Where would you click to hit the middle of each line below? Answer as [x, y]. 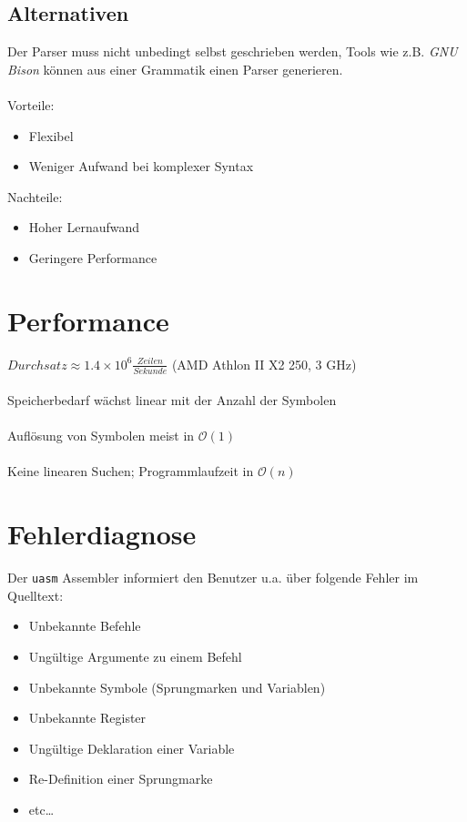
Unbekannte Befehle [85, 626]
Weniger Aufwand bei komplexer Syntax [141, 166]
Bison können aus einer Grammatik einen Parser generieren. [175, 69]
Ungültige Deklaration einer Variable [132, 748]
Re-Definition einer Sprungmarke [121, 779]
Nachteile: [35, 196]
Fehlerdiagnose [102, 534]
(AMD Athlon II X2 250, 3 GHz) [264, 364]
